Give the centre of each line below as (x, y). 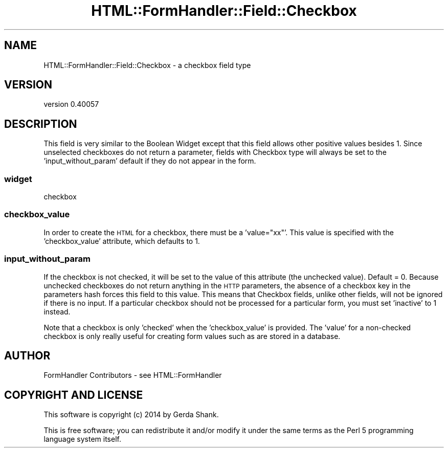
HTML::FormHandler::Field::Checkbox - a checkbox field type (147, 65)
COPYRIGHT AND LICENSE (74, 395)
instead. (57, 311)
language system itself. (82, 439)
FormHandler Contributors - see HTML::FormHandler (133, 375)
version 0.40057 (71, 104)
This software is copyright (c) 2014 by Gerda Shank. (131, 415)
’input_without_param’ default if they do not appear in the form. (150, 161)
